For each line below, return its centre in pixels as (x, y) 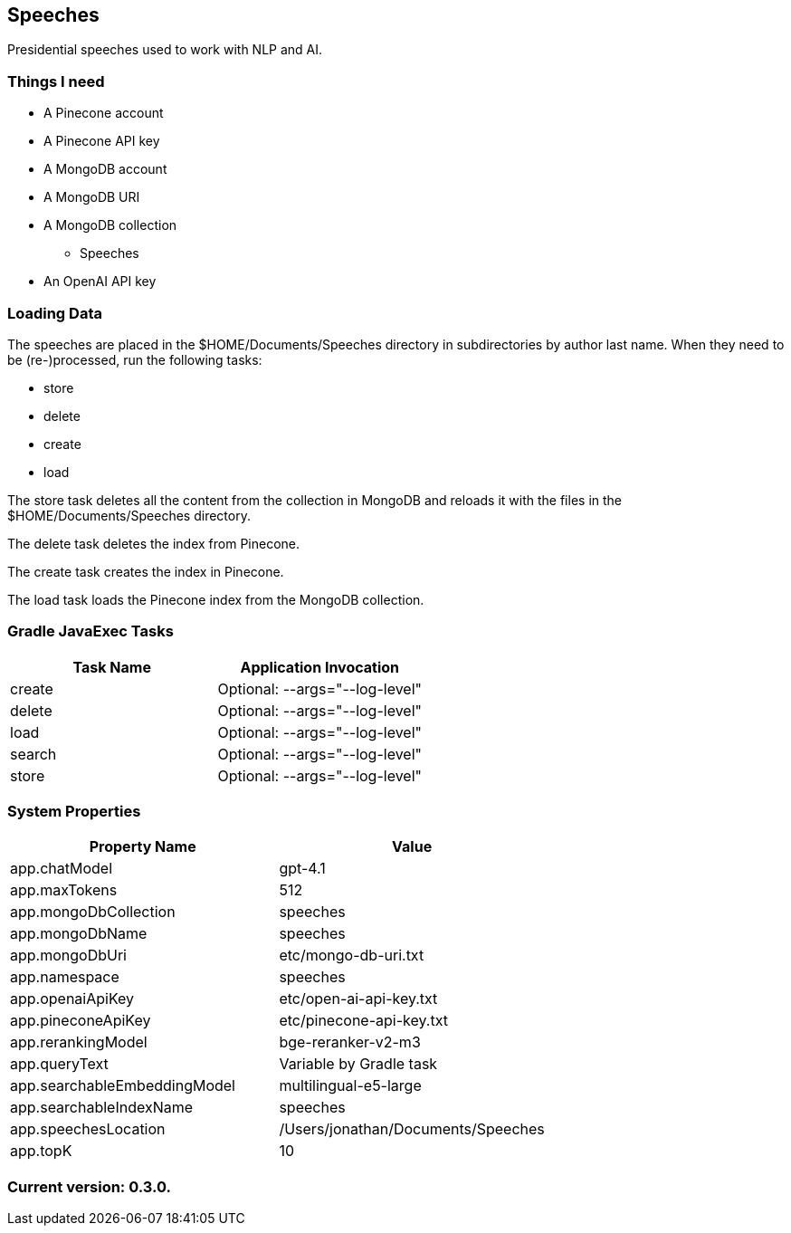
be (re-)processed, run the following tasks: (135, 359)
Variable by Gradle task (358, 1064)
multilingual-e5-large (350, 1086)
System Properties (74, 812)
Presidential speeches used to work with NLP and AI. (165, 50)
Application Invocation (320, 667)
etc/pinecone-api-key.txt (363, 1021)
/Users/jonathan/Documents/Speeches (412, 1129)
